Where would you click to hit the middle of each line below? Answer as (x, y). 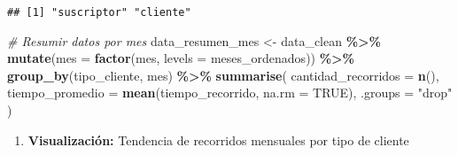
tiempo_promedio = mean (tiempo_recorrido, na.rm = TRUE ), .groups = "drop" (230, 93)
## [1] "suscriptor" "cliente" (99, 12)
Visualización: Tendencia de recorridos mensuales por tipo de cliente (218, 139)
